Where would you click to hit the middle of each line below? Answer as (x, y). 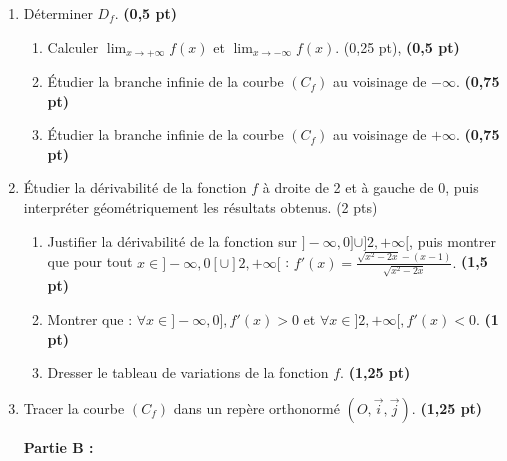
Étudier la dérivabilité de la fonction (135, 187)
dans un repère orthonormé (256, 407)
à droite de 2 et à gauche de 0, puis (370, 187)
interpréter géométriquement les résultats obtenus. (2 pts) (200, 207)
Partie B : (58, 446)
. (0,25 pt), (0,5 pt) (397, 46)
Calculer (73, 46)
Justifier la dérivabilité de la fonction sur (172, 240)
